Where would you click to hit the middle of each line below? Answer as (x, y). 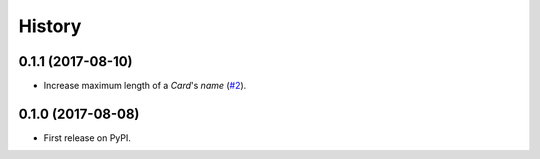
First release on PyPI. (87, 137)
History (50, 26)
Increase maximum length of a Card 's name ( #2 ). (145, 86)
